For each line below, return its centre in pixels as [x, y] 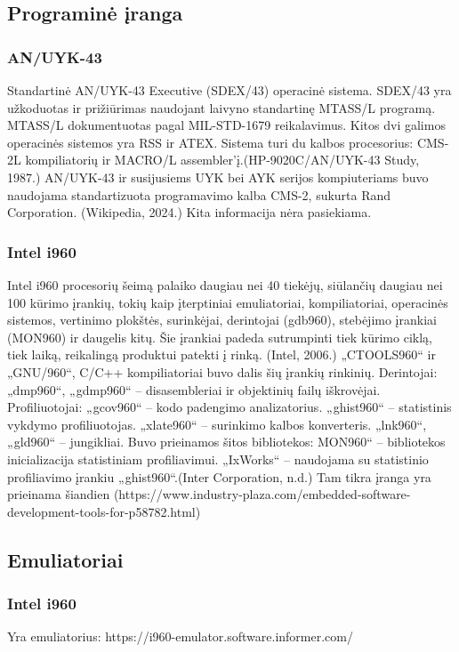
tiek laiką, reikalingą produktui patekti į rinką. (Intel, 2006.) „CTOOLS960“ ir [221, 354]
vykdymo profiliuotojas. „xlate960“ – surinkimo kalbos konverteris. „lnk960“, [217, 424]
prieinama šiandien [59, 494]
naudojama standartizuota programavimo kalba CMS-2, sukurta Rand [199, 194]
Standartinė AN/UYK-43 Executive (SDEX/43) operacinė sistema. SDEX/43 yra [229, 90]
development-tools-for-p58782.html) [104, 511]
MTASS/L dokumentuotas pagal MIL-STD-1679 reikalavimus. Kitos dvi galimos [226, 125]
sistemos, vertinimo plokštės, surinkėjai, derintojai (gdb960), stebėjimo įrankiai [222, 320]
